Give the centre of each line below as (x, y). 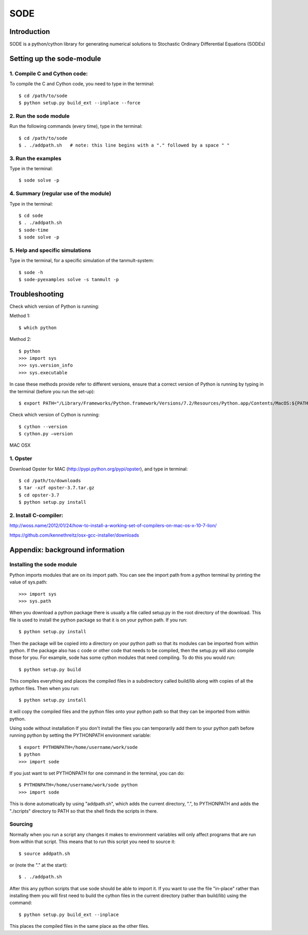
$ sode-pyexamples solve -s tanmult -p (69, 280)
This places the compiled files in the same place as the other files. (79, 926)
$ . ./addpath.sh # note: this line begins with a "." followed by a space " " (124, 145)
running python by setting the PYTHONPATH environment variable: (80, 736)
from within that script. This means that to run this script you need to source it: (92, 842)
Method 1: (20, 316)
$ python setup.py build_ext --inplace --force (80, 103)
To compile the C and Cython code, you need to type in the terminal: (82, 84)
